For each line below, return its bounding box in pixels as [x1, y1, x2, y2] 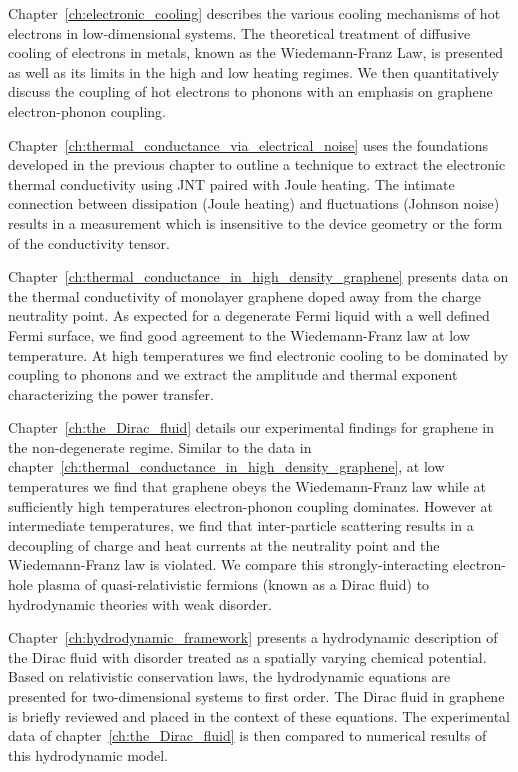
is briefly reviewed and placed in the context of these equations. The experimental [8, 705, 510, 726]
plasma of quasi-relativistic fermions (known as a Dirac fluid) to [37, 574, 430, 595]
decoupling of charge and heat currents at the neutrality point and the [8, 534, 440, 555]
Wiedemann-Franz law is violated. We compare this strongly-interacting [8, 554, 449, 575]
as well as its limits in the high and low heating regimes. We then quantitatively [8, 61, 499, 82]
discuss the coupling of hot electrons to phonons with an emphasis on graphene [8, 81, 493, 102]
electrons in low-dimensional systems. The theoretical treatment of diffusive [8, 22, 471, 43]
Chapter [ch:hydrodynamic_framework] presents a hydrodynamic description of [8, 627, 498, 648]
